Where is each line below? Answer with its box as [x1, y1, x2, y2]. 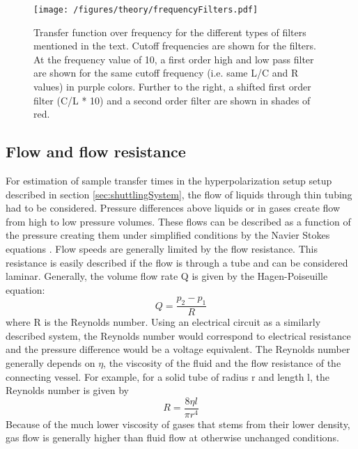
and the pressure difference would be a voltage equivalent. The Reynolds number [6, 342, 350, 356]
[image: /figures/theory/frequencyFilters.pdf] [33, 5, 258, 15]
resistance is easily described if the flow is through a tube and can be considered [6, 255, 348, 269]
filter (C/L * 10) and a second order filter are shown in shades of [33, 93, 311, 107]
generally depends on [6, 355, 95, 370]
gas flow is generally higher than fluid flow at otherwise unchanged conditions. [6, 430, 339, 445]
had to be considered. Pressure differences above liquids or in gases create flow [6, 200, 341, 215]
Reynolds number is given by [6, 383, 129, 397]
